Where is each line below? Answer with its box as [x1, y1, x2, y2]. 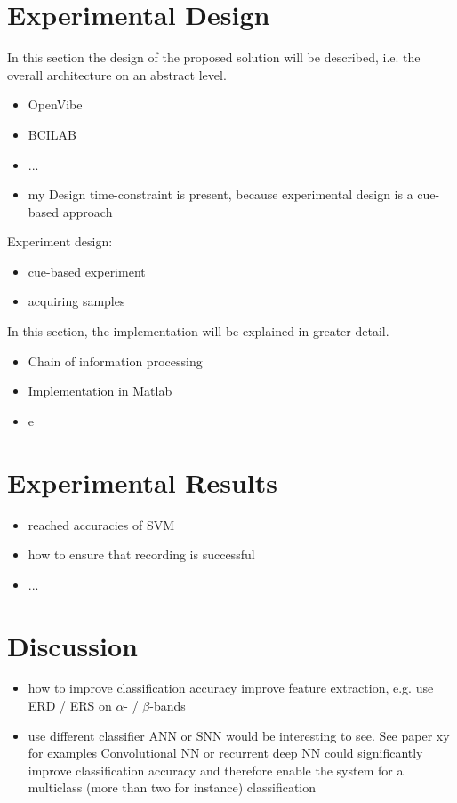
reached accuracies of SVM [28, 515, 175, 534]
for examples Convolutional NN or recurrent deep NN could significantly [28, 743, 423, 762]
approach [62, 202, 113, 221]
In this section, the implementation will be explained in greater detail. [7, 322, 389, 341]
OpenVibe [28, 95, 83, 114]
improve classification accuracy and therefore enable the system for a [28, 760, 404, 779]
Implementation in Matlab [28, 381, 172, 400]
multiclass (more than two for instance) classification [28, 778, 317, 797]
